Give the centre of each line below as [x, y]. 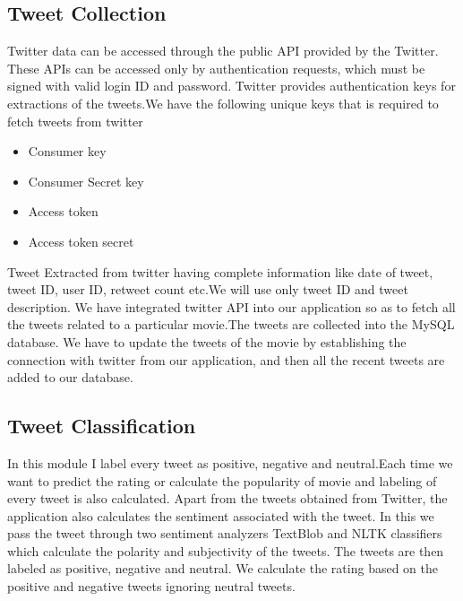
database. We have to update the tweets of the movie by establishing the [207, 341]
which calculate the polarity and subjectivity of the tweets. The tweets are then [226, 550]
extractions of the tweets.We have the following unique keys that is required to [223, 103]
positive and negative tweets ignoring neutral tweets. [151, 586]
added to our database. [70, 377]
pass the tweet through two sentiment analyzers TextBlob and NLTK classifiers [225, 533]
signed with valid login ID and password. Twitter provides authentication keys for [231, 86]
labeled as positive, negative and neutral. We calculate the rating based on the [223, 568]
